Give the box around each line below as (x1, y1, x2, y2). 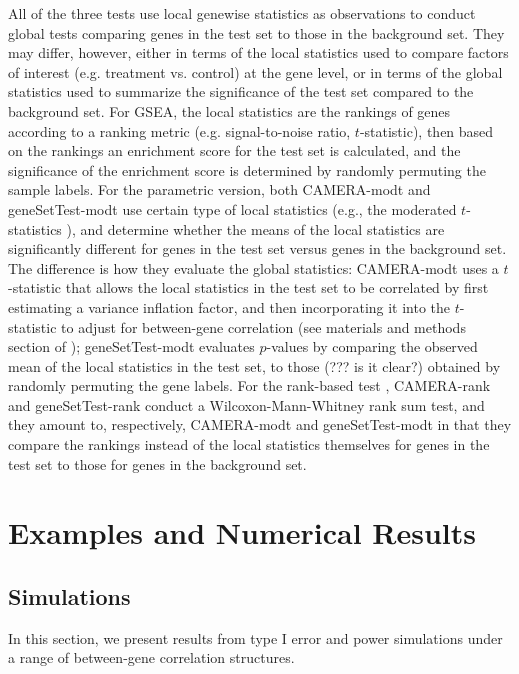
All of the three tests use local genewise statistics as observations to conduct (8, 3, 476, 23)
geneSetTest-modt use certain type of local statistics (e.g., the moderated (8, 198, 457, 219)
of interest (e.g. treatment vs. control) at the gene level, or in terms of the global (8, 61, 503, 82)
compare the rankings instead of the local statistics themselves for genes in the (8, 434, 490, 455)
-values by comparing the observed (266, 336, 478, 357)
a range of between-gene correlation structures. (8, 647, 295, 668)
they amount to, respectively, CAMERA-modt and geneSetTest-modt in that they (8, 414, 512, 435)
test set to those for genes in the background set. (8, 453, 307, 474)
